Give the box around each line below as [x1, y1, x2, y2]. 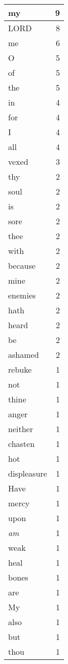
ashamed [8, 349, 39, 360]
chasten [8, 438, 35, 449]
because [8, 260, 36, 271]
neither [8, 423, 33, 435]
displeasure [8, 467, 47, 479]
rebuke [8, 363, 32, 375]
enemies [8, 289, 36, 301]
